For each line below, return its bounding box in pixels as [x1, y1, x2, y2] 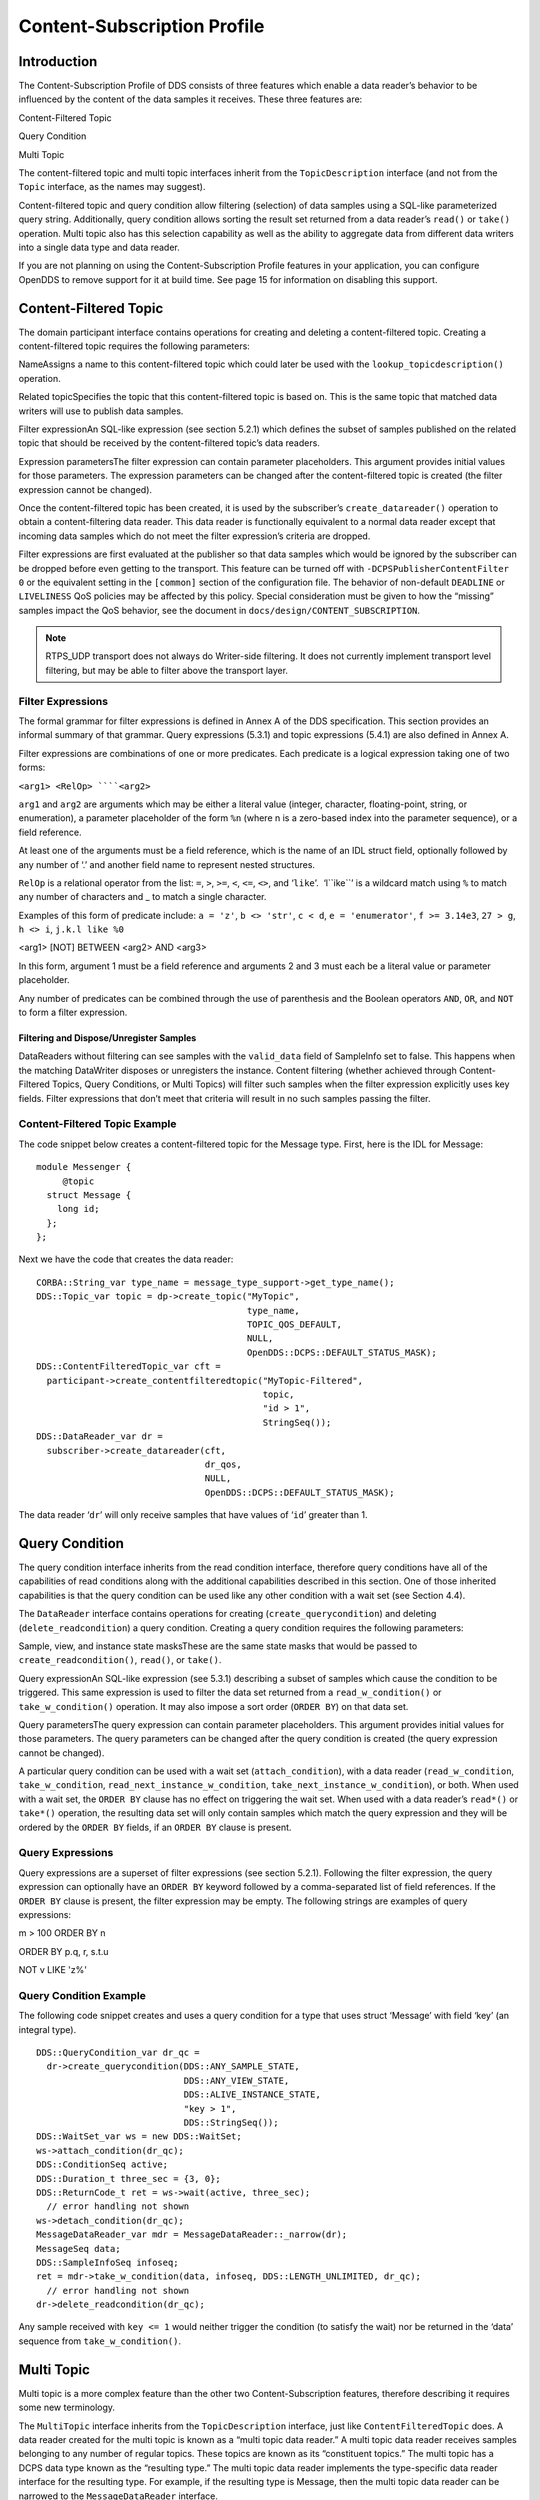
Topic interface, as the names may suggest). [18, 181, 206, 193]
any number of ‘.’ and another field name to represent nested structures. [18, 858, 315, 870]
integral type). [18, 2023, 77, 2035]
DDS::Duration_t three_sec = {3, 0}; [36, 2173, 222, 2184]
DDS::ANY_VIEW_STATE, [183, 2075, 290, 2086]
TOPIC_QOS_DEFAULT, [246, 1319, 342, 1330]
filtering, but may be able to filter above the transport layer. [45, 664, 289, 676]
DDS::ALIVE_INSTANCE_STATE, [183, 2089, 322, 2100]
